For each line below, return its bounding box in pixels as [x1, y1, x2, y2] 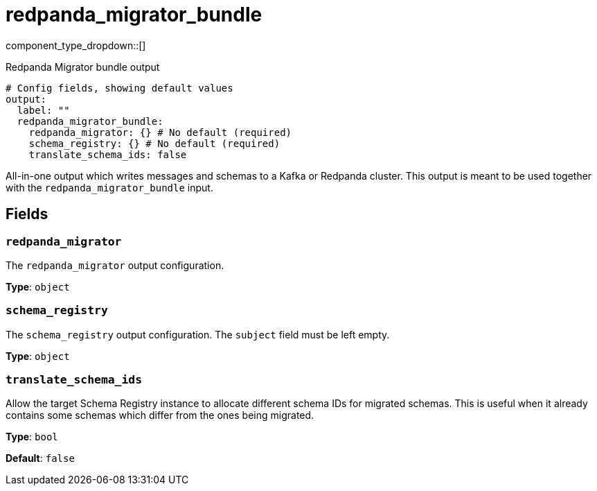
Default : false [6, 452, 75, 465]
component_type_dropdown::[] [6, 39, 146, 51]
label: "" [17, 104, 70, 116]
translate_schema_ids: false [28, 148, 187, 160]
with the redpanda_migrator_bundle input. [6, 181, 213, 193]
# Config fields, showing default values [6, 82, 233, 94]
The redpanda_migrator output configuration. [6, 259, 224, 271]
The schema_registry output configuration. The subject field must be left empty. [6, 328, 390, 341]
